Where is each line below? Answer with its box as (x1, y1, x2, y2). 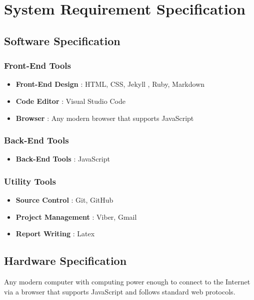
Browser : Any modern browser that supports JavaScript (15, 112, 194, 123)
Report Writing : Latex (15, 228, 95, 239)
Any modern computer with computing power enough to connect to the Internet (4, 276, 250, 287)
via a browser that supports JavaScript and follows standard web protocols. (4, 286, 235, 296)
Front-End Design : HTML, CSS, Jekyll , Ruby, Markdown (15, 79, 205, 89)
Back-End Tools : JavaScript (15, 154, 110, 164)
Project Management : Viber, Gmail (15, 211, 137, 222)
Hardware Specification (4, 253, 127, 268)
